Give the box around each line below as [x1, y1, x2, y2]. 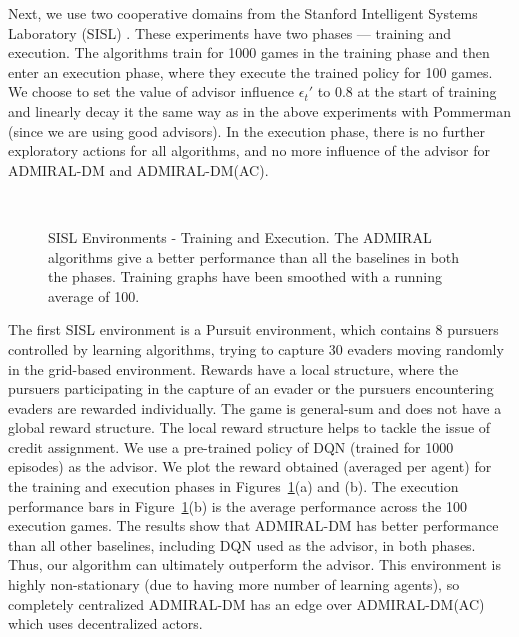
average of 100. [48, 285, 140, 306]
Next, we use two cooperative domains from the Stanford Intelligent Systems [8, 3, 478, 23]
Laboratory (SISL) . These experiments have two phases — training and [8, 22, 452, 43]
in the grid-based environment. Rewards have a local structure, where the [8, 358, 459, 379]
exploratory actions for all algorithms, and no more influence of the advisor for [8, 140, 490, 161]
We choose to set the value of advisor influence [8, 81, 295, 102]
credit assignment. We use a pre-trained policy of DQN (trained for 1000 [8, 436, 454, 457]
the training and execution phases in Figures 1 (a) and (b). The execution [8, 476, 459, 497]
